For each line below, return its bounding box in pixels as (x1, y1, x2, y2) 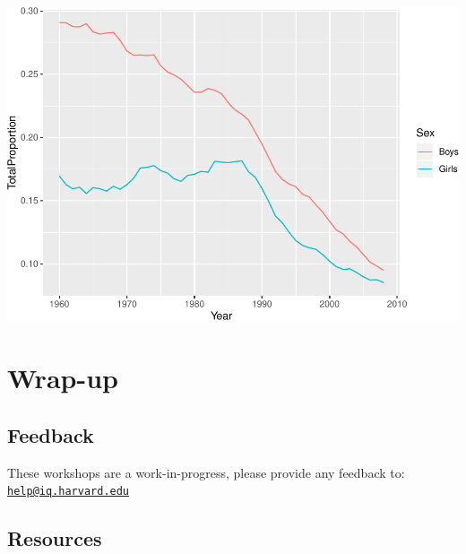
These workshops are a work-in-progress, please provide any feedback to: (7, 463, 405, 481)
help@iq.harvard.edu (7, 485, 130, 498)
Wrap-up (7, 359, 118, 396)
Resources (7, 524, 102, 552)
